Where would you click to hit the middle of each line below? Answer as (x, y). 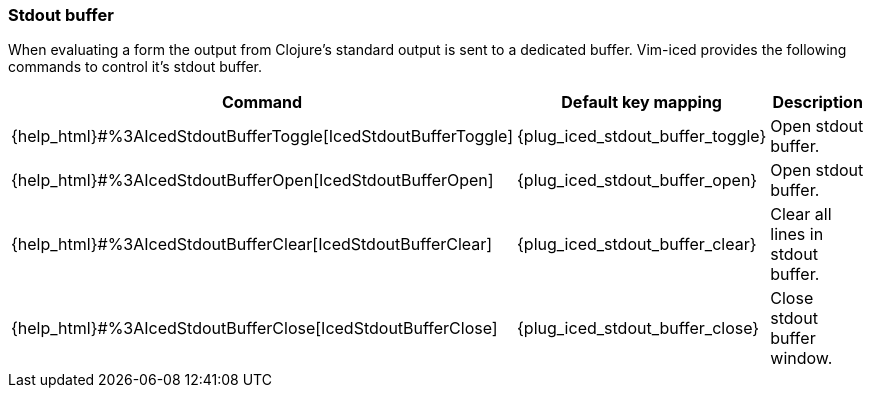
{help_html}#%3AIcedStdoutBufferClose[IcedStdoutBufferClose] (254, 328)
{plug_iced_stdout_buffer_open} (637, 180)
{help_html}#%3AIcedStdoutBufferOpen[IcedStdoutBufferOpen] (252, 180)
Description (817, 102)
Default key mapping (641, 102)
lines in (797, 234)
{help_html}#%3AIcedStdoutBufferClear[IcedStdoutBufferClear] (252, 244)
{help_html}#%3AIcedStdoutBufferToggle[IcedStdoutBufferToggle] (262, 136)
